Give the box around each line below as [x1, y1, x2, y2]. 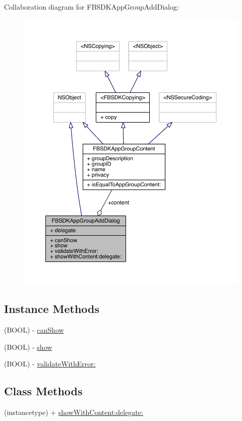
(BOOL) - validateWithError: [4, 358, 96, 369]
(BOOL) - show [4, 341, 52, 352]
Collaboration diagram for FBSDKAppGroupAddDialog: [4, 2, 179, 12]
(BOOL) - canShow [4, 325, 64, 335]
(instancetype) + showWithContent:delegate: [4, 407, 143, 417]
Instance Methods [4, 301, 99, 317]
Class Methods [4, 383, 83, 399]
